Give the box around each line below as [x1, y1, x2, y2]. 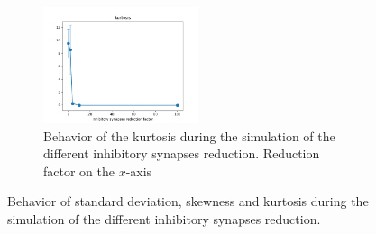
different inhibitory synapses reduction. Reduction [43, 144, 320, 163]
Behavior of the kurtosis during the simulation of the [43, 126, 335, 145]
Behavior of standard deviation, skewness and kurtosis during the [7, 192, 369, 211]
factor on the [43, 161, 115, 180]
